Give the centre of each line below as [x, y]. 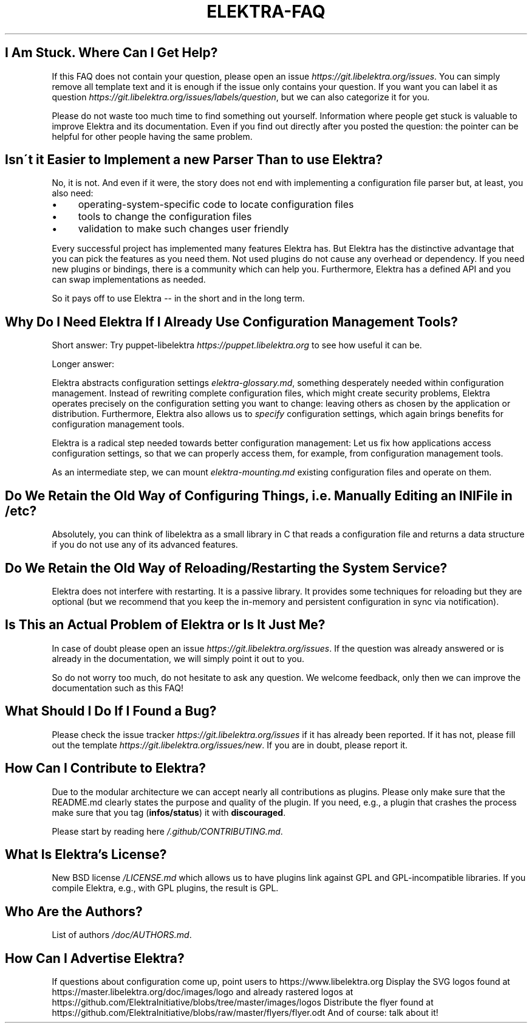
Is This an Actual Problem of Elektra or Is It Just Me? [165, 625]
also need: [73, 193]
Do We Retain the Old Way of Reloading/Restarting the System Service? [226, 568]
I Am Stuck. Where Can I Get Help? [111, 53]
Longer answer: [83, 364]
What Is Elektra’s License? [86, 854]
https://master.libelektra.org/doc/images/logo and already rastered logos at [203, 992]
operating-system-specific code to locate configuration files [216, 205]
